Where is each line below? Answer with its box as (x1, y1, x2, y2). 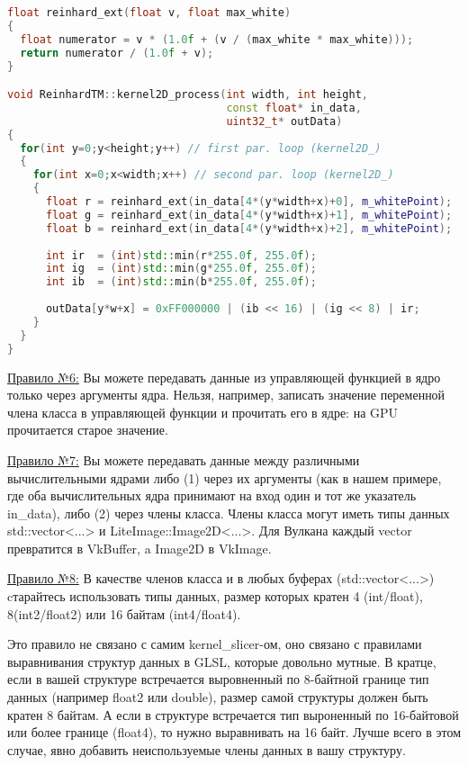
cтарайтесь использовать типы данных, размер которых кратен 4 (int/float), (7, 587, 423, 606)
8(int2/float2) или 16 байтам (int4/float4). (7, 604, 241, 623)
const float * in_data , (226, 101, 362, 114)
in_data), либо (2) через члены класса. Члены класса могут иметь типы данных (7, 503, 450, 522)
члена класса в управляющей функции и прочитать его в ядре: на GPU (7, 402, 399, 421)
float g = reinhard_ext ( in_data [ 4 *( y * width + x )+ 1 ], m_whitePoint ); (45, 208, 453, 221)
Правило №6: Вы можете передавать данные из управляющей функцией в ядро (7, 367, 441, 386)
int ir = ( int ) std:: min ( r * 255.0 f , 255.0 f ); (45, 248, 317, 262)
